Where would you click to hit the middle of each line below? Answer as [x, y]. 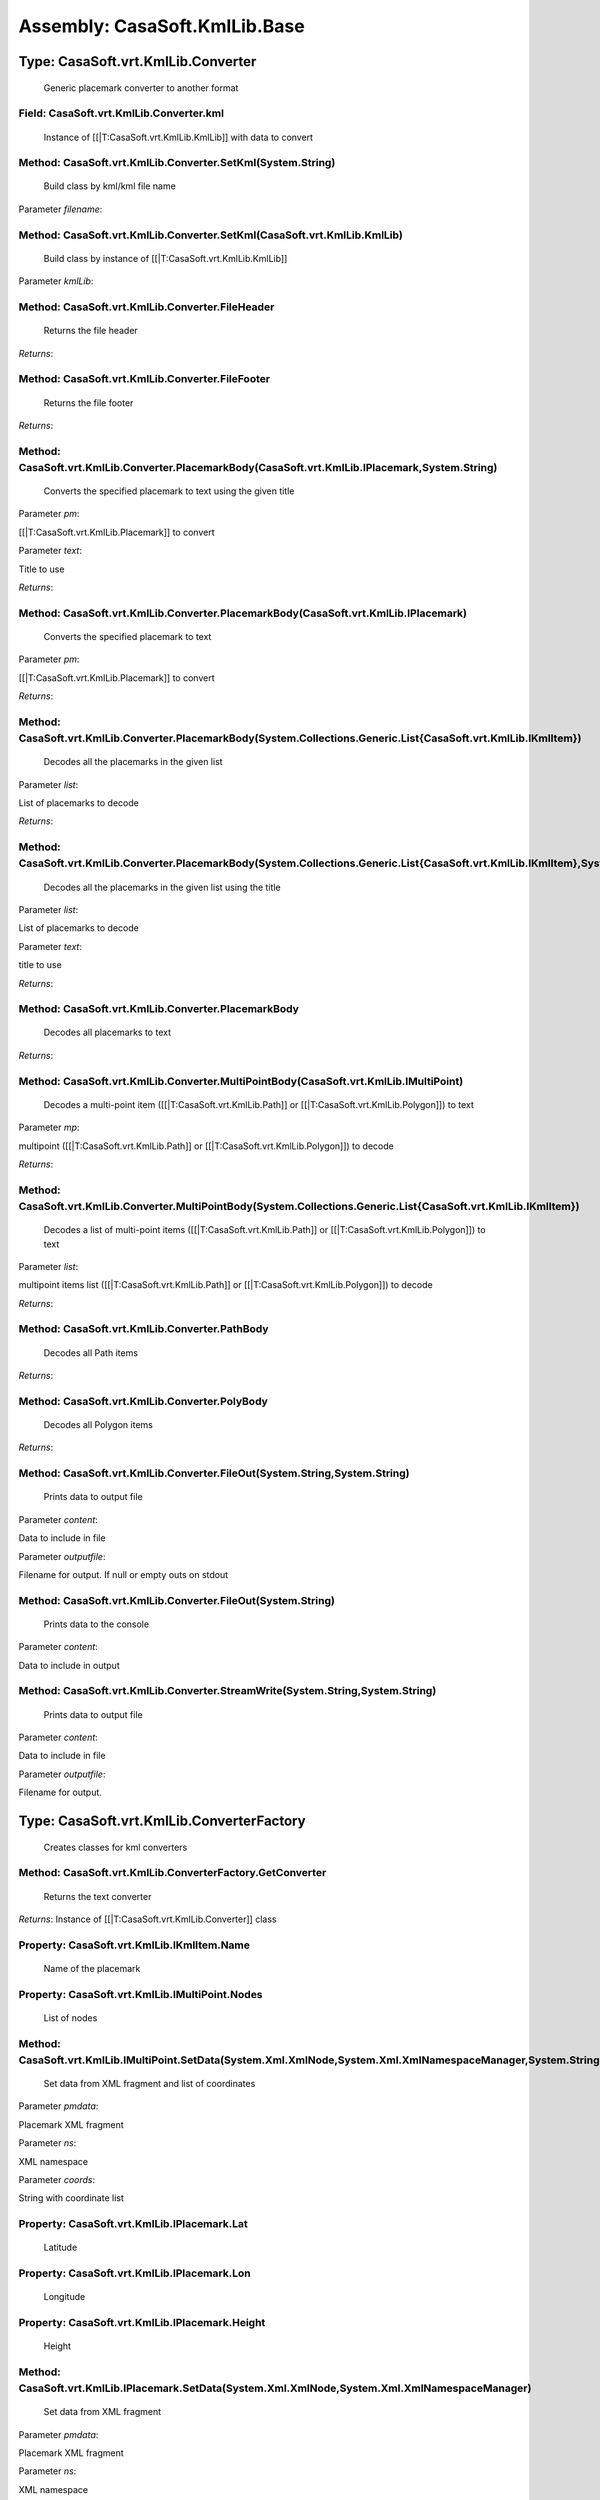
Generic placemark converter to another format [141, 87]
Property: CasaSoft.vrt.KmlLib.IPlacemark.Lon [134, 2273]
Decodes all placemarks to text [107, 1032]
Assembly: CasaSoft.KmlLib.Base [161, 26]
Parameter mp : [49, 1127]
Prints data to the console [96, 1624]
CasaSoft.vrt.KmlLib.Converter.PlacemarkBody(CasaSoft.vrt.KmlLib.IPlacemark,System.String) [258, 467]
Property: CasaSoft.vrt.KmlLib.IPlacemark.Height [142, 2322]
